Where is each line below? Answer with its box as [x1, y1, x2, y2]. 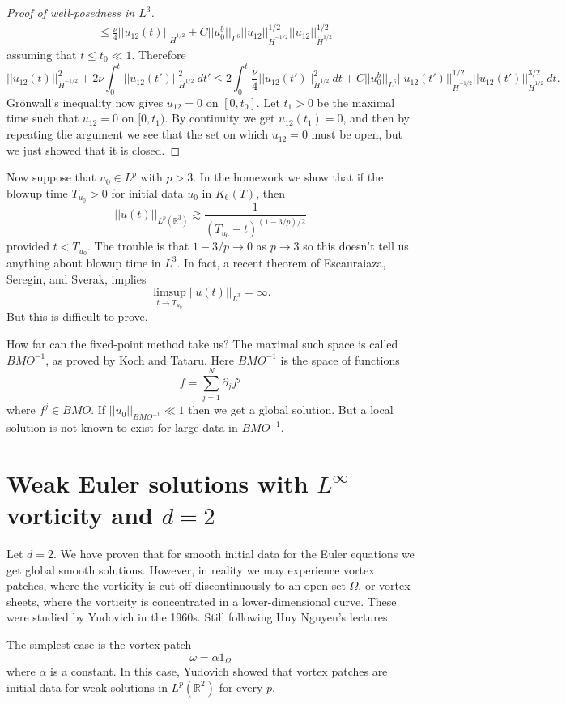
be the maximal [317, 93, 395, 110]
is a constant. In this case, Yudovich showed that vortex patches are [50, 663, 388, 680]
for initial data [111, 184, 184, 201]
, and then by [343, 109, 410, 126]
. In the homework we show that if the [193, 169, 384, 186]
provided [6, 237, 49, 254]
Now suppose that [6, 169, 96, 186]
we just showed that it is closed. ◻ [6, 141, 181, 158]
